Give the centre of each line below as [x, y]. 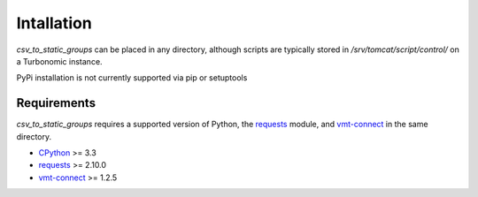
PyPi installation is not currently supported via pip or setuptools [132, 78]
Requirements [56, 103]
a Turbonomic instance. [59, 61]
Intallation [54, 23]
